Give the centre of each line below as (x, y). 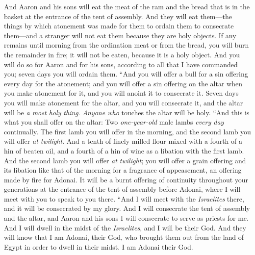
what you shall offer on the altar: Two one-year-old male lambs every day (114, 122)
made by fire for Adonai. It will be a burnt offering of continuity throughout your (126, 179)
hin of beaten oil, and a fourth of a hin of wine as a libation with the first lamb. (124, 150)
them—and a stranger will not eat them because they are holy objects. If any (120, 35)
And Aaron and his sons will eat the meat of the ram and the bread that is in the (127, 6)
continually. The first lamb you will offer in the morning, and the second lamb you (127, 131)
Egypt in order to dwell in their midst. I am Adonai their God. (99, 246)
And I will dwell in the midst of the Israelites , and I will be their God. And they (125, 227)
